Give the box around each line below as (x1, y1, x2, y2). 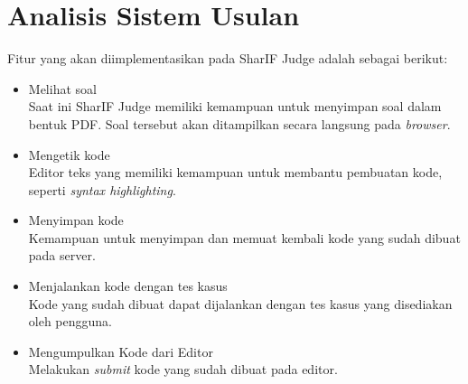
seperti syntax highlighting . (28, 180, 176, 199)
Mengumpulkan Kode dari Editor (28, 342, 213, 361)
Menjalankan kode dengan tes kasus (28, 276, 228, 295)
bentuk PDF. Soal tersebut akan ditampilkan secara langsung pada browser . (28, 114, 451, 133)
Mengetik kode (28, 145, 110, 164)
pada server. (28, 246, 96, 265)
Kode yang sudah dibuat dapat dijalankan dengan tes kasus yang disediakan (28, 294, 453, 313)
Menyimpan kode (28, 211, 124, 229)
